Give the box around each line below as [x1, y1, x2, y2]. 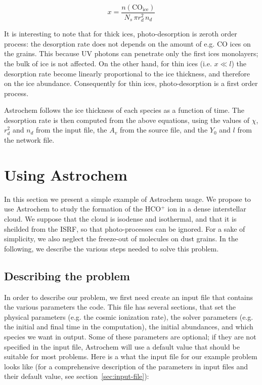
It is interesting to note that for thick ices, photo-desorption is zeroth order [4, 28, 237, 39]
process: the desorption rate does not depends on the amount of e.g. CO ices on [4, 38, 251, 49]
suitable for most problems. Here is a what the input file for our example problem [4, 351, 257, 362]
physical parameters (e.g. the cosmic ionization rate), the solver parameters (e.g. [4, 311, 253, 322]
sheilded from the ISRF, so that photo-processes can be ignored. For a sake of [4, 223, 245, 234]
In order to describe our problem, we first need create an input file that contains [4, 291, 253, 302]
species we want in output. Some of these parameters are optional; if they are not [4, 331, 256, 341]
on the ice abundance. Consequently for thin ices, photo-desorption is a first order [4, 78, 258, 89]
